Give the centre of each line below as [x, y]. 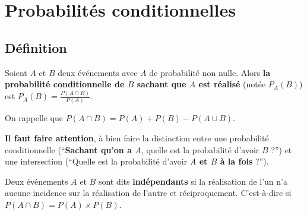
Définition [36, 47]
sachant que [162, 84]
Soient [16, 72]
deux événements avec [98, 72]
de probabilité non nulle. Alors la [210, 72]
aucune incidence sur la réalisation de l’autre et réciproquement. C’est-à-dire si [148, 193]
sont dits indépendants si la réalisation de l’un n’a [193, 181]
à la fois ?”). [244, 161]
